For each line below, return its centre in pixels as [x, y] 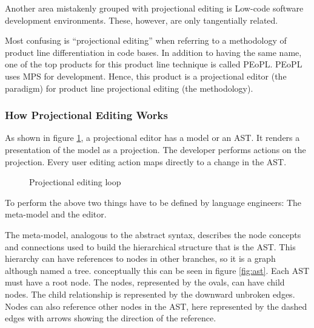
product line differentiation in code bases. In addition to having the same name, [153, 52]
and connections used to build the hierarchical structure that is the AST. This [150, 246]
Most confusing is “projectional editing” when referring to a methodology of [146, 40]
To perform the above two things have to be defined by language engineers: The [153, 202]
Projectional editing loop [75, 182]
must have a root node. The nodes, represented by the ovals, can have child [145, 282]
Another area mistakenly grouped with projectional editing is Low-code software [154, 8]
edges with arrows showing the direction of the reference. [111, 318]
